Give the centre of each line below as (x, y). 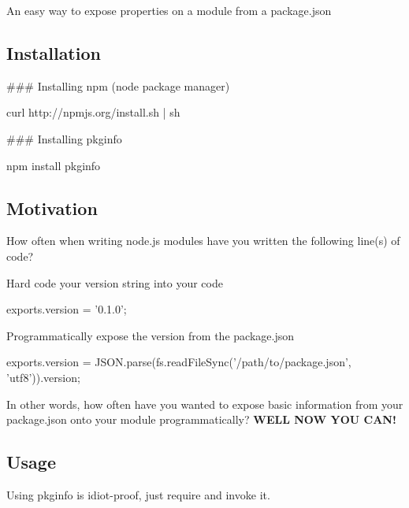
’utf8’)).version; (43, 377)
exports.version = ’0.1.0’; (67, 309)
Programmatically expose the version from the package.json (150, 335)
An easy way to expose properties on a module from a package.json (169, 10)
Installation (54, 52)
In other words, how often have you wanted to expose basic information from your (205, 404)
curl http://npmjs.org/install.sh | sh (93, 112)
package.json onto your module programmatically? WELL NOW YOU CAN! (201, 419)
